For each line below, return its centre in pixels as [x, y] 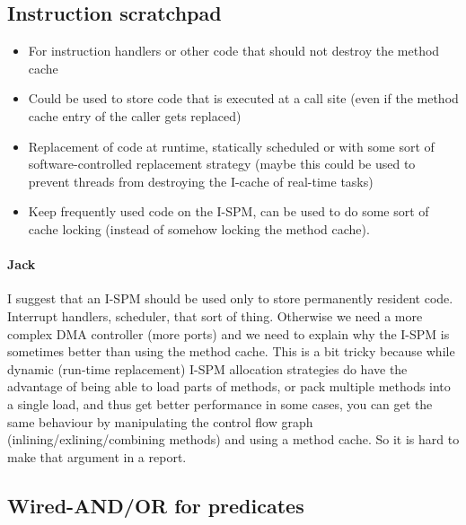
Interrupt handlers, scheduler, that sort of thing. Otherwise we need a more [215, 315]
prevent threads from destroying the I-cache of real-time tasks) [201, 181]
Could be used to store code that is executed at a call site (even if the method [243, 98]
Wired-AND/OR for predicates [156, 505]
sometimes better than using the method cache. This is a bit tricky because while [231, 351]
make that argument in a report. [97, 456]
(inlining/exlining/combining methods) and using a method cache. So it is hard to [233, 439]
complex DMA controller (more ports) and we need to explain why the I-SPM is [229, 333]
